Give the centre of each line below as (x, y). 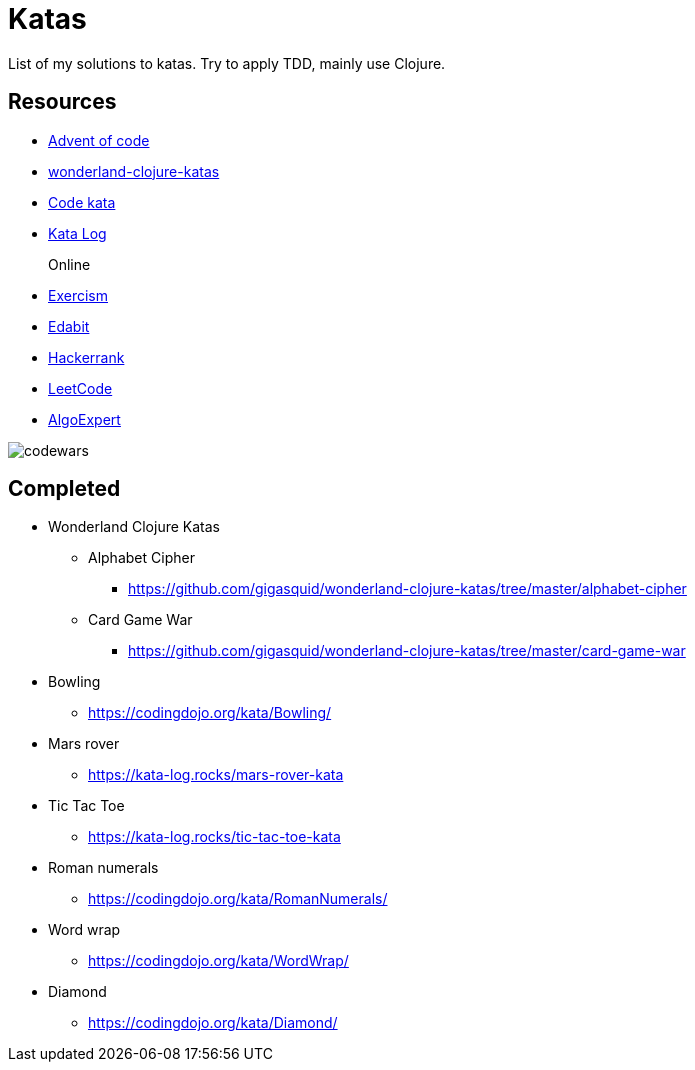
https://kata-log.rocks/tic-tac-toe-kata (214, 837)
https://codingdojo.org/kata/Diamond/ (213, 1023)
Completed (64, 489)
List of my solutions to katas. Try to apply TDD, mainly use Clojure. (227, 63)
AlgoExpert (84, 419)
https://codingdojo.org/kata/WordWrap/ (218, 961)
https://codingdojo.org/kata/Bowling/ (210, 713)
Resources (62, 102)
